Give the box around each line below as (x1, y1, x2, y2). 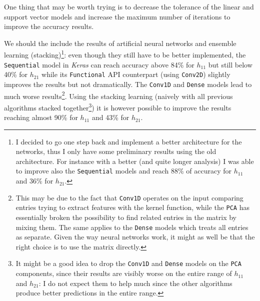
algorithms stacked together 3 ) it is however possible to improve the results (4, 100, 231, 112)
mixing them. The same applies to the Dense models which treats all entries (15, 221, 248, 232)
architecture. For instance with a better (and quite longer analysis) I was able (15, 155, 254, 166)
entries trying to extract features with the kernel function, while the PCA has (15, 202, 249, 212)
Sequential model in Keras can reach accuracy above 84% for (4, 59, 194, 69)
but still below (208, 59, 252, 69)
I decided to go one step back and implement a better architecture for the (15, 136, 242, 146)
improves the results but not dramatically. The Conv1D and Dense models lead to (4, 78, 252, 89)
